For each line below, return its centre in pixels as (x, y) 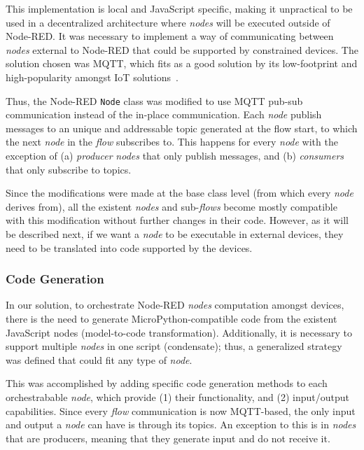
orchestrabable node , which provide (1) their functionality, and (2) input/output (178, 396)
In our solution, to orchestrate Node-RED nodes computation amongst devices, (175, 305)
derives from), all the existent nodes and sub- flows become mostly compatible (171, 206)
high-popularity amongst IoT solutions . (92, 77)
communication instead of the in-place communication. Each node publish (164, 114)
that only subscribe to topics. (69, 169)
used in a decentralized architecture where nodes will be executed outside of (168, 22)
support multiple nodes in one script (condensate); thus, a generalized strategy (174, 346)
